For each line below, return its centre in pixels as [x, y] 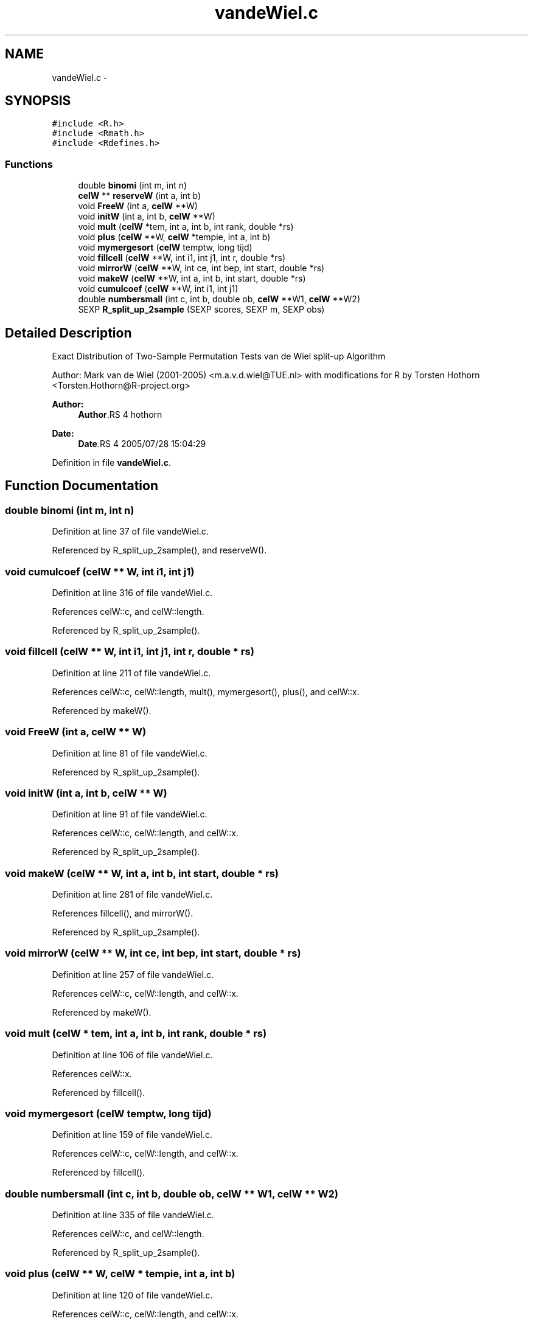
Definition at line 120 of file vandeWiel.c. [132, 1295]
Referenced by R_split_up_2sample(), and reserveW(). [159, 550]
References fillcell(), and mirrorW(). [123, 913]
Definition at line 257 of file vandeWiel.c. [133, 974]
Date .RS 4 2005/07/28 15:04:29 [142, 444]
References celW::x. [92, 1073]
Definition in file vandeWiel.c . [112, 463]
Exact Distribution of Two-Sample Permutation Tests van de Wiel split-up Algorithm [219, 356]
